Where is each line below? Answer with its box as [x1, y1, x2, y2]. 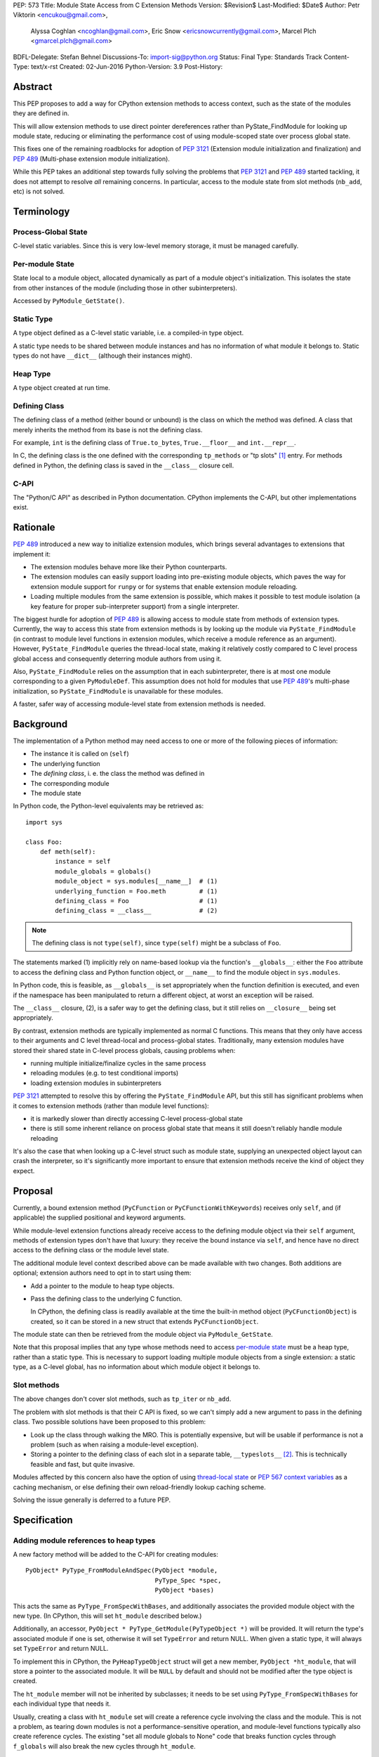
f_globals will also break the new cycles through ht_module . [13, 1742, 196, 1750]
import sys [25, 818, 63, 826]
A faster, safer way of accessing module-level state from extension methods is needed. [13, 700, 266, 708]
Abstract [13, 81, 53, 93]
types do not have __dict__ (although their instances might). [13, 351, 192, 360]
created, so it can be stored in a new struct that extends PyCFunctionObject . [30, 1317, 259, 1325]
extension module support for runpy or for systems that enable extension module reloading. [30, 582, 298, 590]
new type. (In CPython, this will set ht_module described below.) [13, 1612, 202, 1620]
